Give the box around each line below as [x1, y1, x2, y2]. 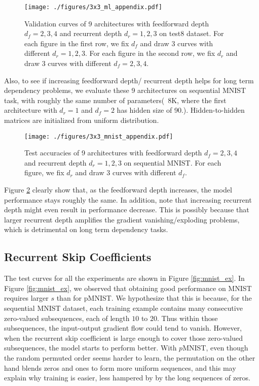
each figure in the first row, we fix [24, 38, 129, 48]
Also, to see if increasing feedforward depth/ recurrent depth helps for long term [4, 75, 254, 85]
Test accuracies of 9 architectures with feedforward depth [24, 147, 202, 158]
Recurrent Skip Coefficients [4, 249, 152, 265]
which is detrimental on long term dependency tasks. [4, 224, 168, 235]
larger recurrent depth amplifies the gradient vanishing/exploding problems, [4, 214, 240, 224]
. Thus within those [157, 312, 218, 323]
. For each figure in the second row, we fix [85, 48, 215, 58]
